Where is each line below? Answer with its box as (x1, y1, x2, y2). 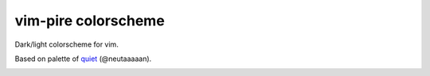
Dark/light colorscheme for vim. (14, 40, 119, 49)
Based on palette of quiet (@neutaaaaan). (14, 54, 152, 63)
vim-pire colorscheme (14, 12, 165, 29)
